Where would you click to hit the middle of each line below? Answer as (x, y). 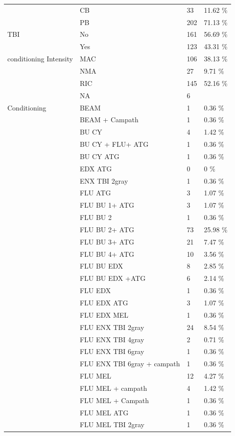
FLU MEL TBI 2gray (112, 424)
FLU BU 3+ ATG (107, 241)
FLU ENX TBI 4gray (112, 339)
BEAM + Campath (109, 120)
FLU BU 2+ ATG (107, 229)
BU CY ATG (99, 156)
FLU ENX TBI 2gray (112, 327)
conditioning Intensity (40, 59)
